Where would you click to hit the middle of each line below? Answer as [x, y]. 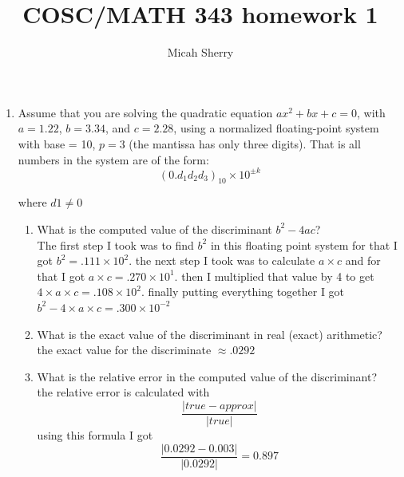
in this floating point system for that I [304, 244]
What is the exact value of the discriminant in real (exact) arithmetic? [210, 334]
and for [363, 260]
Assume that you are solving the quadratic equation [145, 112]
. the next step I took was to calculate [222, 260]
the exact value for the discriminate [124, 350]
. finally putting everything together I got [243, 292]
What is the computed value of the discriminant [154, 229]
